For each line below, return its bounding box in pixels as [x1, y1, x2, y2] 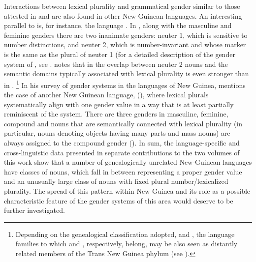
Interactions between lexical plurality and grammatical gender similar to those [4, 1, 240, 11]
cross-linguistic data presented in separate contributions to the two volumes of [4, 147, 240, 157]
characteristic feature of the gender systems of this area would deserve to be [4, 195, 233, 205]
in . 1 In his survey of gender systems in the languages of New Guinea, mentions [4, 78, 246, 90]
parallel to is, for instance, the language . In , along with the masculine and [4, 20, 232, 30]
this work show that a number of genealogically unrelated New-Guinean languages [4, 157, 252, 167]
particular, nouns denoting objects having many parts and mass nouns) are [4, 128, 230, 138]
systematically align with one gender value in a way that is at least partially [4, 99, 234, 109]
